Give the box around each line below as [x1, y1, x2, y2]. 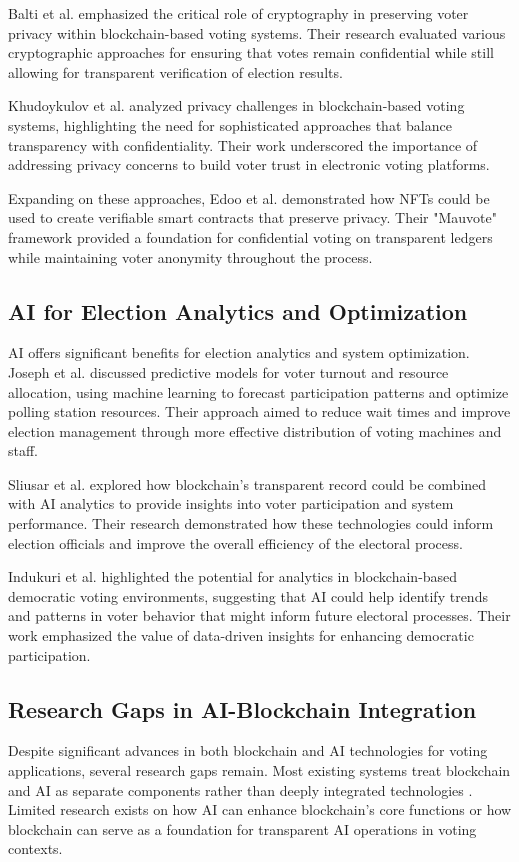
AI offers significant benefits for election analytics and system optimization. [8, 342, 470, 363]
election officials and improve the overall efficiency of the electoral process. [8, 532, 463, 553]
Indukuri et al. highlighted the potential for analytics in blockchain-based [8, 566, 458, 587]
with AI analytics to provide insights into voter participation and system [8, 493, 454, 514]
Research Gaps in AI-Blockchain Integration [8, 693, 477, 724]
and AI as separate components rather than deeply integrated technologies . [8, 779, 473, 800]
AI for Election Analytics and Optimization [8, 295, 468, 326]
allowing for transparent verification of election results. [8, 61, 343, 82]
